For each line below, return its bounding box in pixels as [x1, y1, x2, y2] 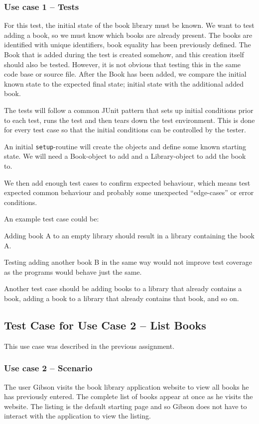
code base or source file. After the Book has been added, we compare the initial [4, 69, 247, 79]
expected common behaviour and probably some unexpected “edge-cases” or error [4, 187, 254, 198]
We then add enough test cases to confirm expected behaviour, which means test [4, 177, 251, 188]
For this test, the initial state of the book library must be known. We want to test [4, 20, 255, 30]
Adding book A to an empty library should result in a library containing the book [4, 230, 255, 240]
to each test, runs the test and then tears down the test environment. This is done [4, 114, 255, 125]
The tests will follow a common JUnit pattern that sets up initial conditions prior [4, 105, 254, 115]
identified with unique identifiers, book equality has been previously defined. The [4, 39, 251, 50]
